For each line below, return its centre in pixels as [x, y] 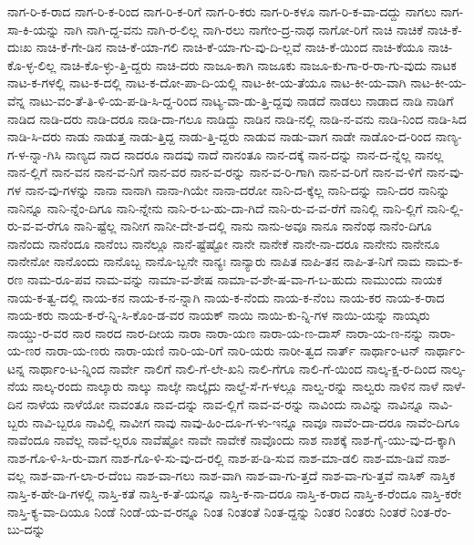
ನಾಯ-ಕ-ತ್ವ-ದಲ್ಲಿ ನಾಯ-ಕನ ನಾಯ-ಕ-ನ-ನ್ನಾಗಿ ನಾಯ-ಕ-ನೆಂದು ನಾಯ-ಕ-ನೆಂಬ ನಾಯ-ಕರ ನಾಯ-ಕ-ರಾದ [226, 297]
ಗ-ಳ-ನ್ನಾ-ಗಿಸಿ [34, 154]
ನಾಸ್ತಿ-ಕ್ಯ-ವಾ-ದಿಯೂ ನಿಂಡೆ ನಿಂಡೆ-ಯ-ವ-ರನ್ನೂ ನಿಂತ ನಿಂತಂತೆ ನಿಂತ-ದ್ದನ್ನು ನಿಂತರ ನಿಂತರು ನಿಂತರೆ [207, 511]
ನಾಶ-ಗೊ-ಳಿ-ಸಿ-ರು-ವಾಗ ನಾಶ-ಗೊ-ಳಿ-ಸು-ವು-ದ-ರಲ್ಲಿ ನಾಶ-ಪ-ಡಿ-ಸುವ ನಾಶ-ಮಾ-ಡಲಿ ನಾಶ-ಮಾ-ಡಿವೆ [216, 457]
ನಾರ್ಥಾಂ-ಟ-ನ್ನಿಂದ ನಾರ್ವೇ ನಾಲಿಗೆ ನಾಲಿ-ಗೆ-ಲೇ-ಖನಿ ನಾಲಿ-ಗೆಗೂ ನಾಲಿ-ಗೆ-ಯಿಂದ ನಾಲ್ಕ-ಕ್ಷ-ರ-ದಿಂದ [232, 368]
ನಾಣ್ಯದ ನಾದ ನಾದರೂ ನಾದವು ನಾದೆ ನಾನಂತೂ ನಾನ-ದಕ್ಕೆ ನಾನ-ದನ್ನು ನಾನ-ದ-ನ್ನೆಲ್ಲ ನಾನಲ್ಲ [254, 154]
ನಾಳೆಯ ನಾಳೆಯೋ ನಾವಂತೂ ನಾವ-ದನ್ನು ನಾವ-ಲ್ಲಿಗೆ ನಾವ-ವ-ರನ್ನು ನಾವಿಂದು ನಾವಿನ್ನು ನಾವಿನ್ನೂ [226, 404]
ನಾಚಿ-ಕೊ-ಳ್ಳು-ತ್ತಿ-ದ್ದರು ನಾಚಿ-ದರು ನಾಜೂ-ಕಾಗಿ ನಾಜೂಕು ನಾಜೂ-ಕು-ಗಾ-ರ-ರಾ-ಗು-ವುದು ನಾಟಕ [258, 64]
